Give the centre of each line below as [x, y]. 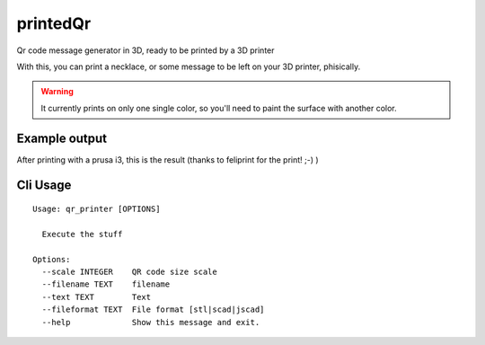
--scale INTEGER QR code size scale [129, 271]
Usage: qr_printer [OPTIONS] [97, 209]
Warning [57, 92]
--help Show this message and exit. [151, 322]
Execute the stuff [82, 234]
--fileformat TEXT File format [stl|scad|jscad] [153, 310]
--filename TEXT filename [106, 284]
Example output [62, 138]
